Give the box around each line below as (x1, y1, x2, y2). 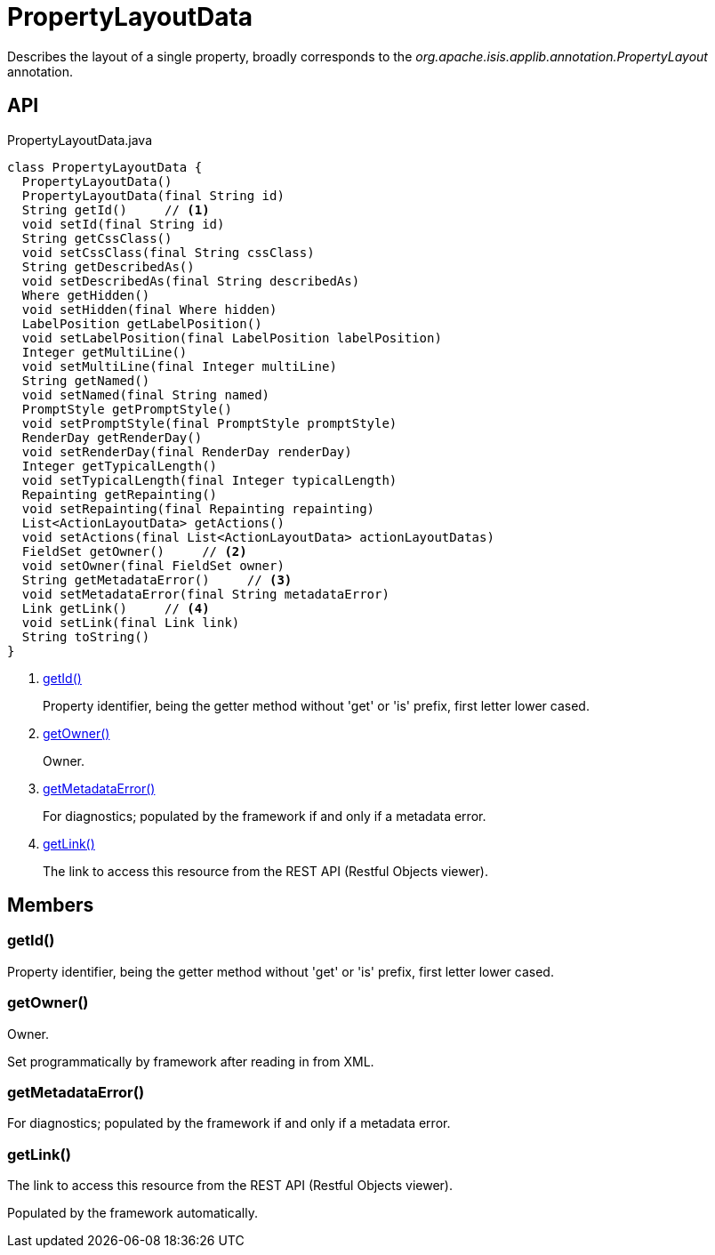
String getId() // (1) (21, 202, 210, 217)
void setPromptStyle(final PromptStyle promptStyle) (21, 415, 398, 430)
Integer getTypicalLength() (21, 458, 218, 473)
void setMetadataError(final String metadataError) (21, 586, 390, 601)
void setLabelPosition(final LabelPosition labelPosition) (21, 330, 442, 345)
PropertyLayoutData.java (7, 132, 153, 148)
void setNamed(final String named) (21, 387, 270, 402)
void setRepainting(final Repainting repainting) (21, 501, 375, 516)
